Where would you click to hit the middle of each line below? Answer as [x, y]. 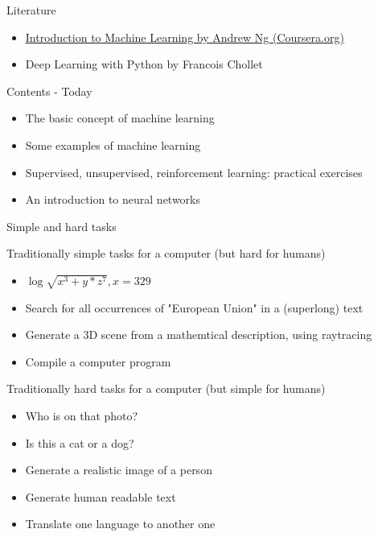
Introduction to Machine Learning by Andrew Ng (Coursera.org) [185, 37]
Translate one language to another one [120, 524]
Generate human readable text [101, 496]
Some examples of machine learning [113, 145]
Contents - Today [49, 91]
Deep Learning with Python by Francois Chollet [144, 64]
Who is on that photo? [82, 416]
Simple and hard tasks [62, 226]
